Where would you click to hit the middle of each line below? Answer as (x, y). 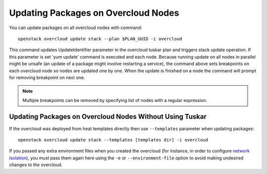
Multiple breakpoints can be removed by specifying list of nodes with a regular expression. (115, 100)
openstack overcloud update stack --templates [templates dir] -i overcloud (113, 140)
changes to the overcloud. (36, 165)
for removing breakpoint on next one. (47, 77)
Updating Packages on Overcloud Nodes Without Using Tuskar (108, 117)
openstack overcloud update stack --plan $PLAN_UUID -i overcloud (100, 39)
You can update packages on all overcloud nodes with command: (76, 28)
